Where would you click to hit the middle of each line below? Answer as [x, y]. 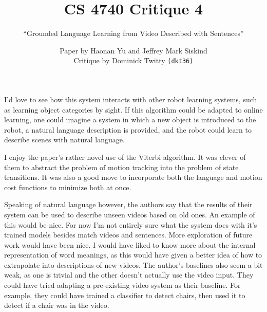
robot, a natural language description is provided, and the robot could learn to [128, 129]
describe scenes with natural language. [64, 140]
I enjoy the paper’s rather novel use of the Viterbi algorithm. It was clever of [125, 157]
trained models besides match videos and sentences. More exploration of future [128, 235]
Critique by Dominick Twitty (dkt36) [133, 60]
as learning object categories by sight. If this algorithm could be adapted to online [133, 109]
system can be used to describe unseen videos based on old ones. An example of [130, 214]
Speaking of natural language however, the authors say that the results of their [128, 204]
